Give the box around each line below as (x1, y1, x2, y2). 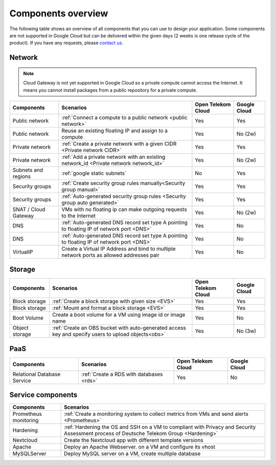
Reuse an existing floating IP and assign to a (61, 127, 168, 134)
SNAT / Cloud (12, 205, 45, 213)
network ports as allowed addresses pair (61, 251, 159, 259)
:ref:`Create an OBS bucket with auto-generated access (52, 324, 187, 331)
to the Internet (61, 212, 96, 219)
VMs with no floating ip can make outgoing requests (61, 205, 187, 213)
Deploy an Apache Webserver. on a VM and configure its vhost (64, 443, 216, 451)
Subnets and (12, 166, 43, 174)
